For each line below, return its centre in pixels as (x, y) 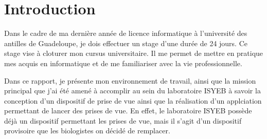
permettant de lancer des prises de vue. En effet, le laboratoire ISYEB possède (128, 111)
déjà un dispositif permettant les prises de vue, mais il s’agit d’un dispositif (123, 120)
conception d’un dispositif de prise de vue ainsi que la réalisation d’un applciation (133, 100)
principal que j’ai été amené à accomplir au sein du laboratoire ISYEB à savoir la (132, 91)
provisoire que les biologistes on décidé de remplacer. (87, 131)
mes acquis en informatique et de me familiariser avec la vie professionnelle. (123, 63)
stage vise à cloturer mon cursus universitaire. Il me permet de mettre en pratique (134, 53)
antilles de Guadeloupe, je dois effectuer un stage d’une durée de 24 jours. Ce (126, 43)
